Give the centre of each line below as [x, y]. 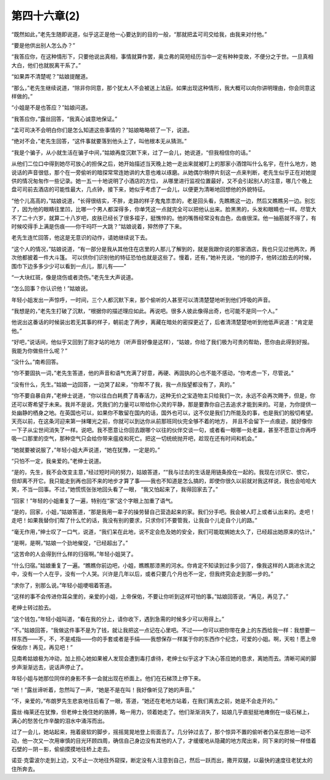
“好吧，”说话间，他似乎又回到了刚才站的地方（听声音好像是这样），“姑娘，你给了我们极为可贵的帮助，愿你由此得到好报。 [162, 342]
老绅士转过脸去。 [33, 608]
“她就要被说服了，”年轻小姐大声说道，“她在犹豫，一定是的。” [86, 449]
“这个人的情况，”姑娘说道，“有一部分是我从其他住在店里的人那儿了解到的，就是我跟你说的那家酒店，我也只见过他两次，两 [163, 249]
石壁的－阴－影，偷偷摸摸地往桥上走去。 [62, 749]
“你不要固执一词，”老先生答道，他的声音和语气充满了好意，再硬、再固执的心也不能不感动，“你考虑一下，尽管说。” [152, 373]
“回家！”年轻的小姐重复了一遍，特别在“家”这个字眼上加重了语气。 [94, 501]
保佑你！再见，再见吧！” [42, 647]
